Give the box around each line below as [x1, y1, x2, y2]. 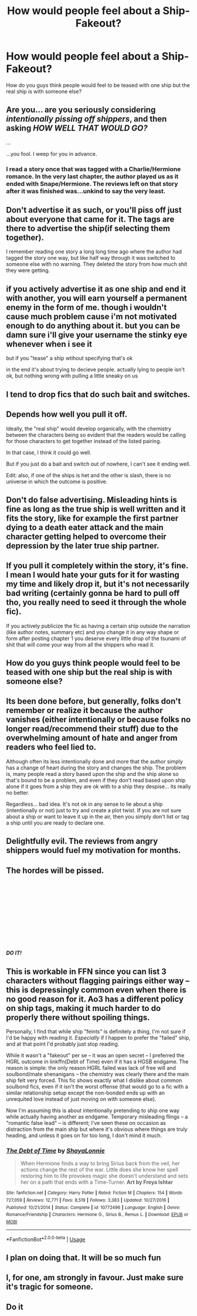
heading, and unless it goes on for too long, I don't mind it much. [6, 1131, 162, 1138]
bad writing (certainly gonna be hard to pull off [6, 588, 180, 598]
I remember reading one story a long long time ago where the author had [6, 248, 182, 255]
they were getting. [6, 267, 50, 274]
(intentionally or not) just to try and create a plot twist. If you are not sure [6, 806, 182, 813]
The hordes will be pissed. [6, 865, 104, 875]
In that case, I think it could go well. [6, 448, 92, 456]
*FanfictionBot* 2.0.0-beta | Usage [6, 1234, 86, 1243]
